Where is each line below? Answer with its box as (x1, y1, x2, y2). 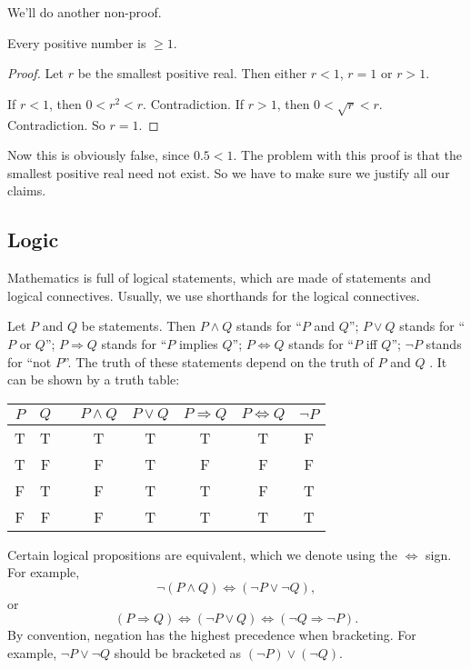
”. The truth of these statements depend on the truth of (63, 352, 374, 371)
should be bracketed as (114, 644, 242, 663)
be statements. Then (81, 316, 196, 335)
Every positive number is (7, 33, 146, 52)
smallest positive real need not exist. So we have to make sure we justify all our (7, 163, 450, 182)
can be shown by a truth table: (7, 370, 180, 389)
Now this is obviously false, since (7, 145, 190, 165)
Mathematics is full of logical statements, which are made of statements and (7, 268, 431, 287)
